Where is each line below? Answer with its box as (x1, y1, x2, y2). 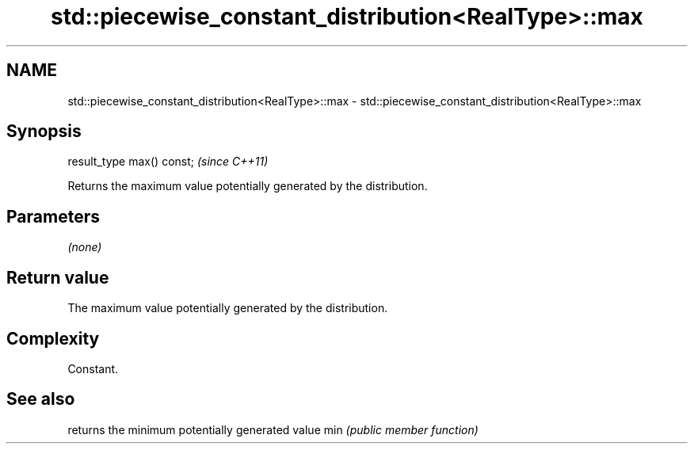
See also (6, 389, 75, 410)
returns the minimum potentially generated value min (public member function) (67, 422, 479, 437)
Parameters (6, 206, 100, 227)
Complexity (6, 328, 100, 349)
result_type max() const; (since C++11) (67, 154, 269, 169)
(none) (67, 240, 102, 254)
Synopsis (6, 121, 82, 142)
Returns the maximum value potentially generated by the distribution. (67, 179, 428, 193)
